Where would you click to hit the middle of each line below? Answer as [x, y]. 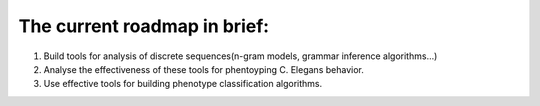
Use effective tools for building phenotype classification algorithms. [183, 84]
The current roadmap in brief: [144, 26]
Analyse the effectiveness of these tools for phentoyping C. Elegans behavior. [203, 69]
